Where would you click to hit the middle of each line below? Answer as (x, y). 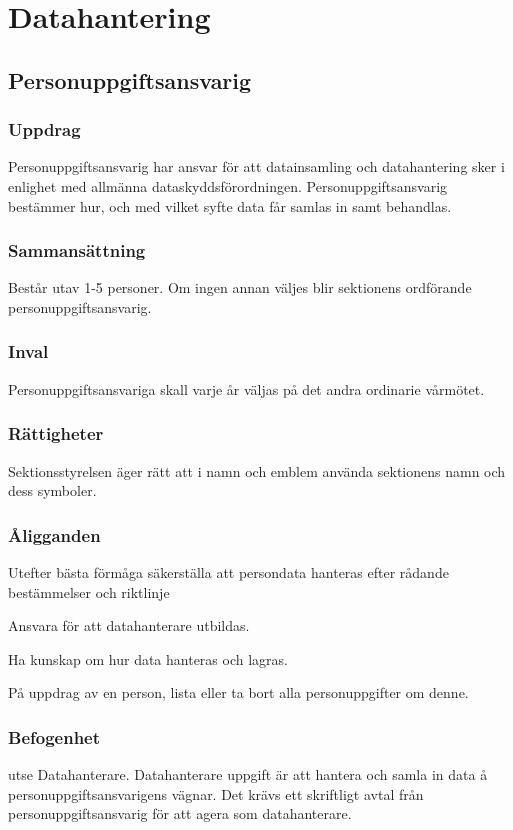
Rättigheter (56, 433)
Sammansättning (77, 250)
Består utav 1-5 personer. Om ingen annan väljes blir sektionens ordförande (240, 287)
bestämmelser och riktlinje (89, 591)
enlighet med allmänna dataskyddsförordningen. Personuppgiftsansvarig (228, 185)
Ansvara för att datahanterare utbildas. (129, 625)
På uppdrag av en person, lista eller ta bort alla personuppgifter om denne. (238, 692)
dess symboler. (52, 490)
